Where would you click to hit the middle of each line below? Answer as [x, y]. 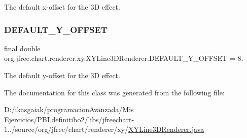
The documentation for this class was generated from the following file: [114, 92]
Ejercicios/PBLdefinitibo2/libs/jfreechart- [69, 119]
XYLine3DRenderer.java [166, 129]
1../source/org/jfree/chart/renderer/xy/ [66, 129]
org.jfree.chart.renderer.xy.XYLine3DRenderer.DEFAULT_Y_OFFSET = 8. [124, 58]
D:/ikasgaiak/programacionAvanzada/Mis [69, 109]
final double [22, 48]
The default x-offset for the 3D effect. [62, 7]
